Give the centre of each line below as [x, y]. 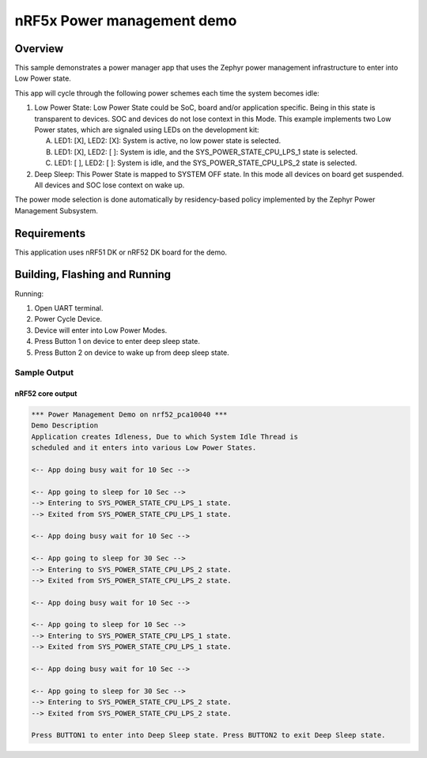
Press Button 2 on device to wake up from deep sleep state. [132, 353]
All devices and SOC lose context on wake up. [110, 185]
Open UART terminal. [69, 307]
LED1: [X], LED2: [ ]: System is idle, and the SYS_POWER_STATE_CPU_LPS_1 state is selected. [206, 152]
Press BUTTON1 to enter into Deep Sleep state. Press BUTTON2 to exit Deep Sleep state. [209, 735]
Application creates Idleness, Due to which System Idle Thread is [165, 436]
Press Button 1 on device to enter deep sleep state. [117, 341]
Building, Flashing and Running [93, 275]
